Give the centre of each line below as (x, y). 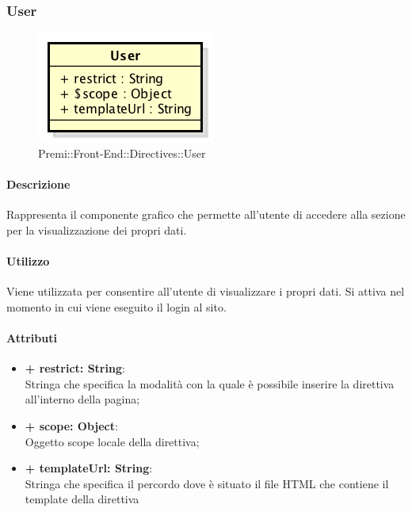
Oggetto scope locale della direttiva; (112, 441)
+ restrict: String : (75, 368)
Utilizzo (28, 260)
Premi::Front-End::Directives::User (122, 153)
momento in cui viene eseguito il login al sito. (116, 306)
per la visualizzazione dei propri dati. (97, 229)
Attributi (32, 337)
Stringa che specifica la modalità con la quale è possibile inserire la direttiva (210, 383)
